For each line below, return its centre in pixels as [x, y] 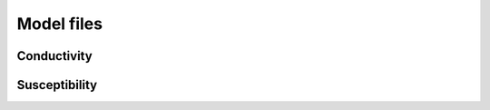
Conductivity [54, 56]
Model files [60, 24]
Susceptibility [57, 85]
